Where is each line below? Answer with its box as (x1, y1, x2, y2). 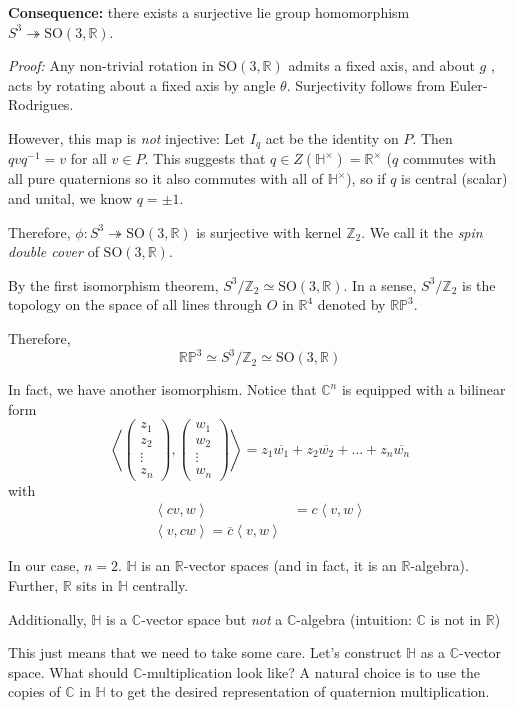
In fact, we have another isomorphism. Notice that (8, 379, 317, 400)
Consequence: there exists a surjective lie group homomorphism (8, 2, 410, 22)
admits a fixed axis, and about (288, 55, 475, 76)
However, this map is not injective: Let (8, 127, 246, 148)
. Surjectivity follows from (286, 74, 446, 95)
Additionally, (8, 608, 87, 629)
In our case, (8, 555, 80, 576)
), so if (346, 168, 386, 189)
